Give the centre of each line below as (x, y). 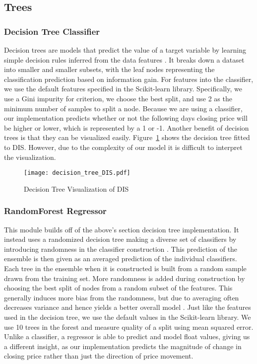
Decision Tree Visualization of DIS (76, 188)
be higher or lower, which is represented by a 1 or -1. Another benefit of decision (127, 127)
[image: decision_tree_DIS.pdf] (77, 173)
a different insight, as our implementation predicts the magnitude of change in (123, 346)
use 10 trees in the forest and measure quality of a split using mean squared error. (129, 327)
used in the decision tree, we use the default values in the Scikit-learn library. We (128, 317)
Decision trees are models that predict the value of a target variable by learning (125, 50)
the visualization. (30, 157)
